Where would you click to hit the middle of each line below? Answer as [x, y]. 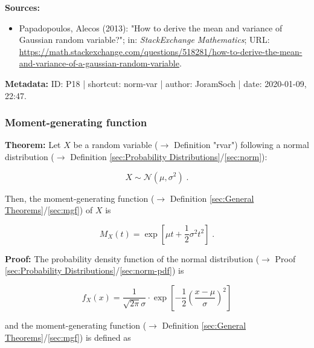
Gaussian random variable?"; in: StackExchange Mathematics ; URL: [144, 40]
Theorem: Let [33, 145]
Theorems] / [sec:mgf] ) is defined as [68, 337]
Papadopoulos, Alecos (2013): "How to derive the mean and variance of [151, 27]
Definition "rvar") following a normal [241, 145]
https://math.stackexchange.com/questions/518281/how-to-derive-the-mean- [161, 51]
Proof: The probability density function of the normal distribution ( [132, 258]
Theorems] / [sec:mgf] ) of [49, 210]
